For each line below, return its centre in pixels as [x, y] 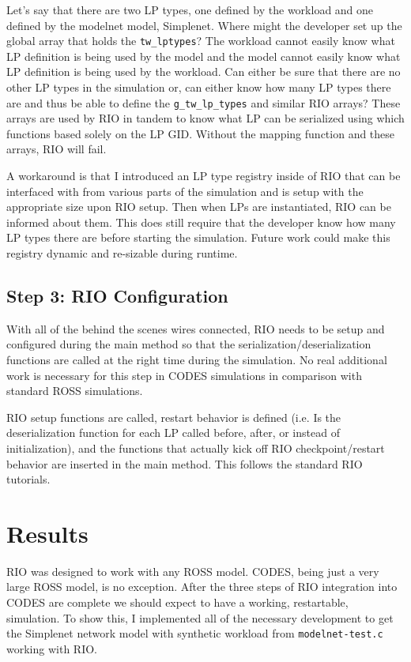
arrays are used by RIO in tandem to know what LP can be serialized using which [205, 118]
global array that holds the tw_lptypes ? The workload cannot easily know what [201, 41]
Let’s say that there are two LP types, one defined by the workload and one [190, 9]
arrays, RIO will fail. [57, 149]
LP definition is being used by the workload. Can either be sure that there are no [204, 71]
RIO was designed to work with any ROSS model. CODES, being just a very [193, 571]
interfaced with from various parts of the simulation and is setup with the [185, 191]
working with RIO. [52, 648]
